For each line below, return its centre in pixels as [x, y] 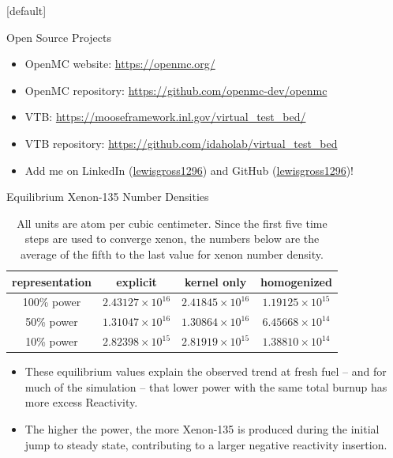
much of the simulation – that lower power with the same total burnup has [206, 386]
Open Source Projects [59, 37]
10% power [52, 341]
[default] [26, 10]
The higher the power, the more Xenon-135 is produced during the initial [202, 428]
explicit [137, 281]
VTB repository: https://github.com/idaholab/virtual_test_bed [181, 143]
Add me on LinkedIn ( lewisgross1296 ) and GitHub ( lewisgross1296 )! [189, 170]
